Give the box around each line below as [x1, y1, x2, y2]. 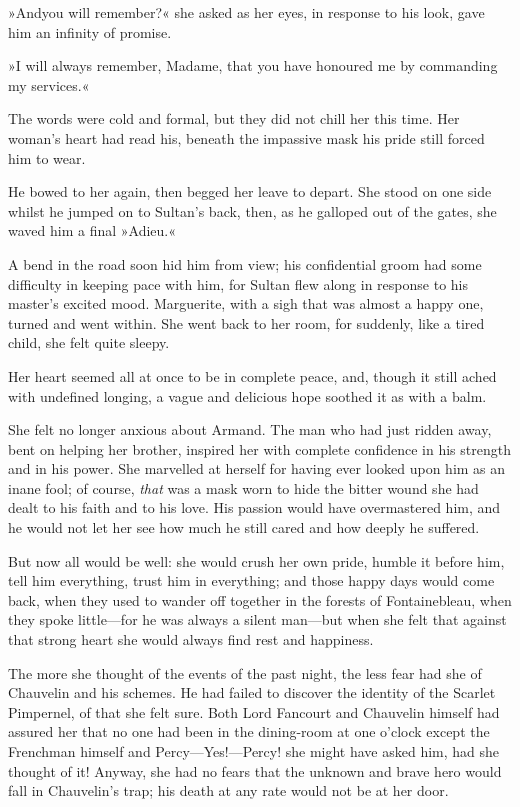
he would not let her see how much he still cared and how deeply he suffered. [8, 517, 480, 538]
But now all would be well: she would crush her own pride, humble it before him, [8, 550, 505, 571]
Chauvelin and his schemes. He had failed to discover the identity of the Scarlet [8, 682, 496, 703]
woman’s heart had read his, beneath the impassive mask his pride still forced [8, 127, 485, 148]
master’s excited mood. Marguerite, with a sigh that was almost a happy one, [8, 293, 484, 314]
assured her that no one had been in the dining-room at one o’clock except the [8, 721, 490, 742]
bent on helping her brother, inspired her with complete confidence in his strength [8, 438, 511, 459]
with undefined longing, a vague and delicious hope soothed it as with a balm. [8, 385, 487, 406]
